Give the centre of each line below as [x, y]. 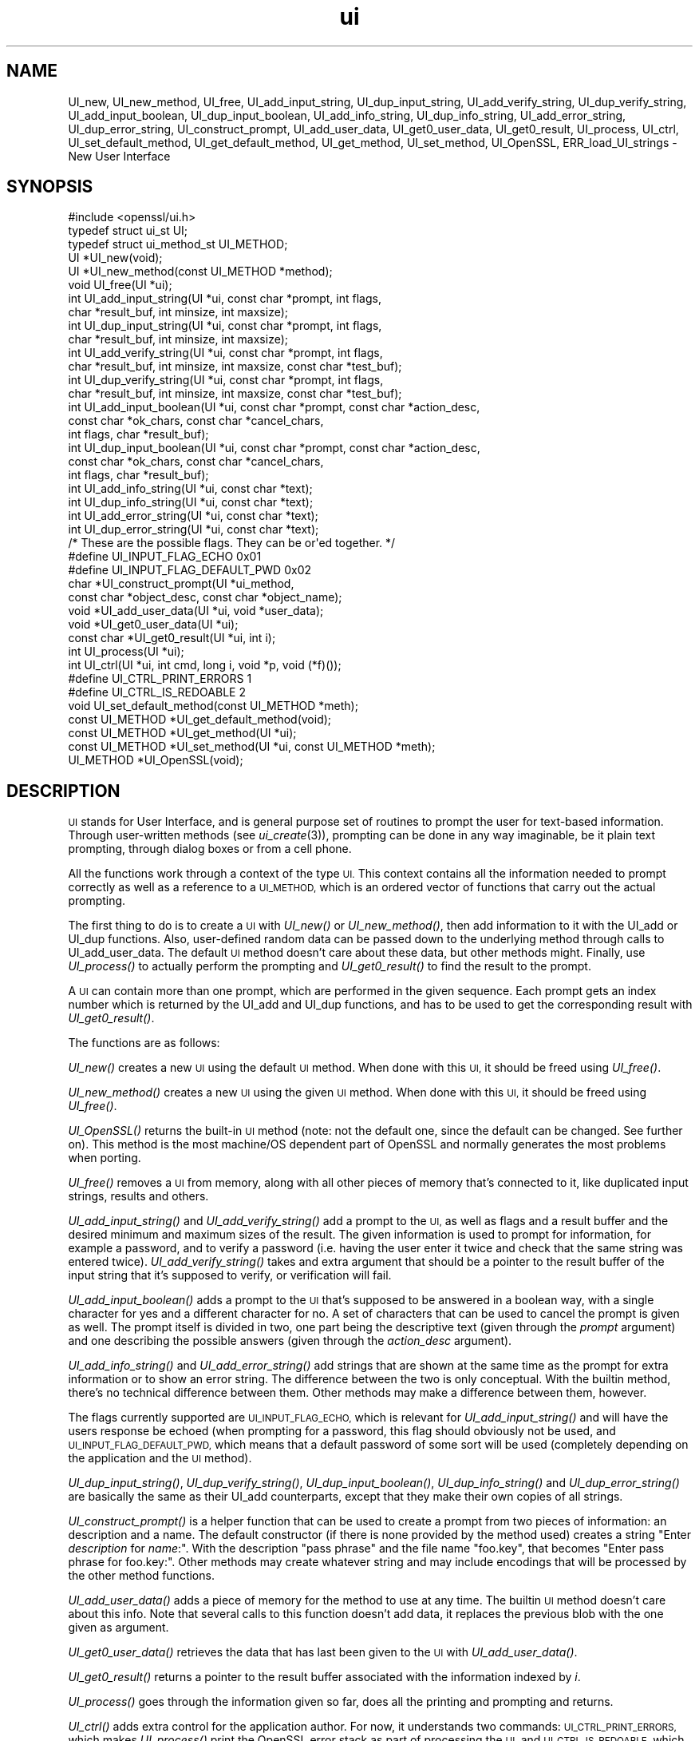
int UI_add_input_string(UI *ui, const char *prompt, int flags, [225, 299]
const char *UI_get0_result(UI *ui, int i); [172, 638]
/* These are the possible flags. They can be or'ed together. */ [232, 543]
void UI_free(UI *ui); [120, 285]
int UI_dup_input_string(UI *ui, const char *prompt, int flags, [225, 326]
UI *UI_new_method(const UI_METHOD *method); [200, 272]
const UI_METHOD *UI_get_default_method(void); [200, 720]
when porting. [105, 1158]
